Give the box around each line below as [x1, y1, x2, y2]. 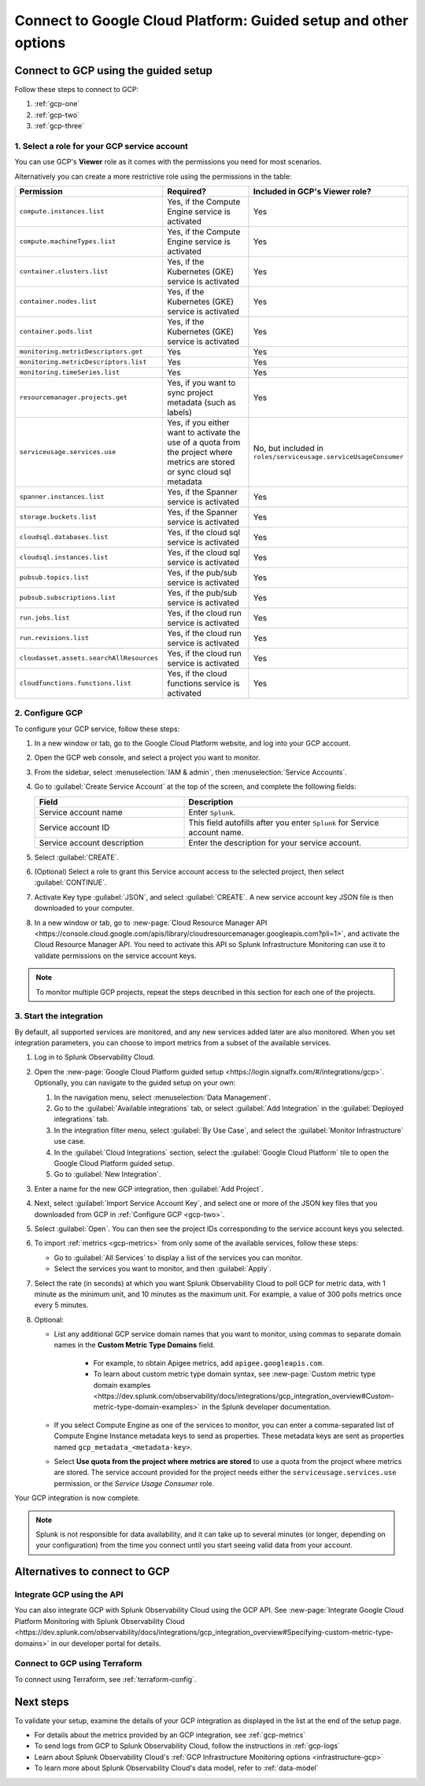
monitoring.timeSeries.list [19, 368, 120, 377]
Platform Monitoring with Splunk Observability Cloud [14, 1616, 185, 1625]
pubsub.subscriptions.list [19, 593, 116, 602]
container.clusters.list [19, 268, 109, 275]
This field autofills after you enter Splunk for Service [188, 817, 379, 828]
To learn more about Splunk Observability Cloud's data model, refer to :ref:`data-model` [34, 1763, 319, 1773]
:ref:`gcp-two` [34, 110, 80, 120]
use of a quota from [166, 437, 241, 448]
